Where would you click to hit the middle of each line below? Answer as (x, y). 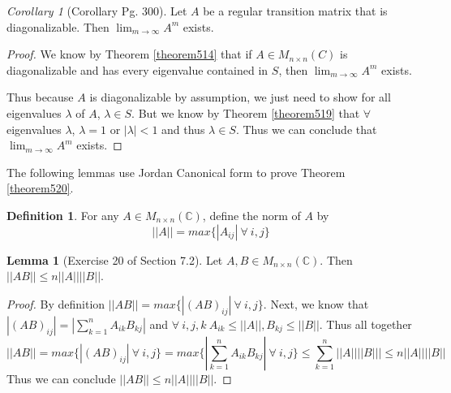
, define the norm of (251, 215)
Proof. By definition (56, 303)
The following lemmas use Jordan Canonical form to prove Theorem (176, 172)
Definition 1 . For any (63, 215)
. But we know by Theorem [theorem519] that (246, 112)
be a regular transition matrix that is (295, 11)
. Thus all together (365, 324)
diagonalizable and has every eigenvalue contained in (137, 69)
